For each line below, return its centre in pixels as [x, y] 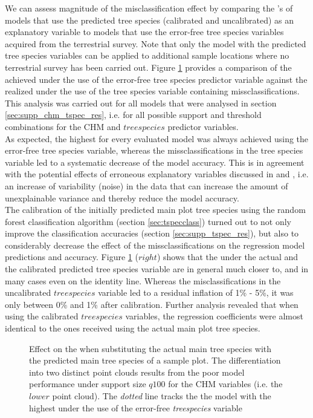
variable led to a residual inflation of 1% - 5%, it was [196, 292]
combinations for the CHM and [63, 126]
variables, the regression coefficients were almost [214, 316]
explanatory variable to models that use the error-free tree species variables [144, 32]
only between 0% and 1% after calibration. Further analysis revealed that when [152, 304]
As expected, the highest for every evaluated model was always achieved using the [157, 138]
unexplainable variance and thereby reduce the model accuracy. [122, 198]
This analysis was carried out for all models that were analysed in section [141, 103]
